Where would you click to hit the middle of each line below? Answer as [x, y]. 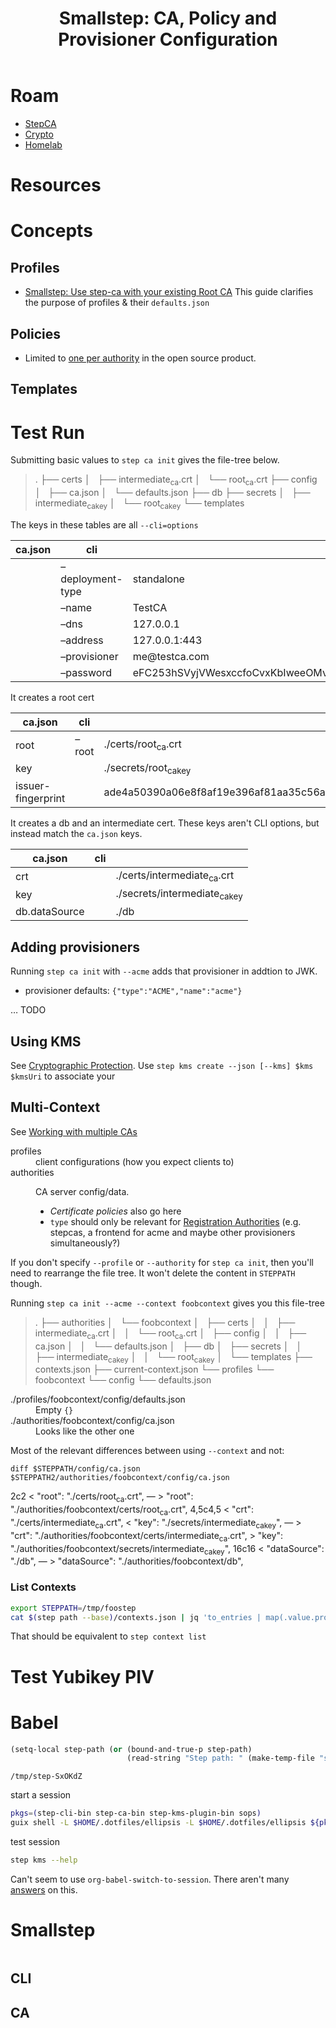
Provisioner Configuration [168, 39]
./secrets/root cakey [147, 768]
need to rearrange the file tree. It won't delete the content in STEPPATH [153, 1273]
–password [86, 672]
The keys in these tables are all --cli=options [104, 524]
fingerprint [40, 799]
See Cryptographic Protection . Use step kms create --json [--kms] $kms [162, 1066]
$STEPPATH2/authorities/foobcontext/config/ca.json [120, 1478]
